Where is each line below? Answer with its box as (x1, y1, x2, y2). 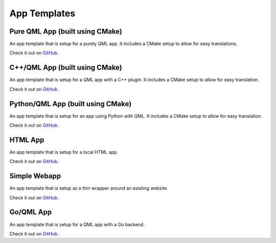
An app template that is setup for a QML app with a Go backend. (9, 221, 145, 227)
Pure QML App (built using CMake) (9, 27, 123, 36)
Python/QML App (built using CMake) (9, 100, 132, 108)
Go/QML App (9, 208, 52, 216)
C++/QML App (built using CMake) (9, 63, 123, 72)
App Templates (9, 8, 76, 19)
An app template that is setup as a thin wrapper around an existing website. (9, 185, 169, 191)
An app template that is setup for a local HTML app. (9, 149, 119, 155)
